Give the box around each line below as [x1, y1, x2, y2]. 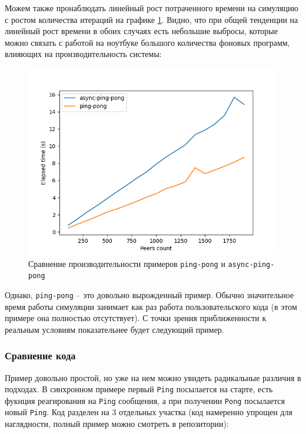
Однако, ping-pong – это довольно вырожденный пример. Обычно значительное [5, 288, 294, 301]
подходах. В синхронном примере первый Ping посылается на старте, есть [5, 383, 273, 395]
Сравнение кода [5, 348, 76, 363]
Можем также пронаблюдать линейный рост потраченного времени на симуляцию [5, 2, 298, 14]
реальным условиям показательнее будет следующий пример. [5, 323, 224, 335]
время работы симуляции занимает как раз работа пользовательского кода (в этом [5, 300, 297, 312]
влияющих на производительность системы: [5, 48, 162, 60]
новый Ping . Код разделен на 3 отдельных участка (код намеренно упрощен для [5, 406, 292, 418]
